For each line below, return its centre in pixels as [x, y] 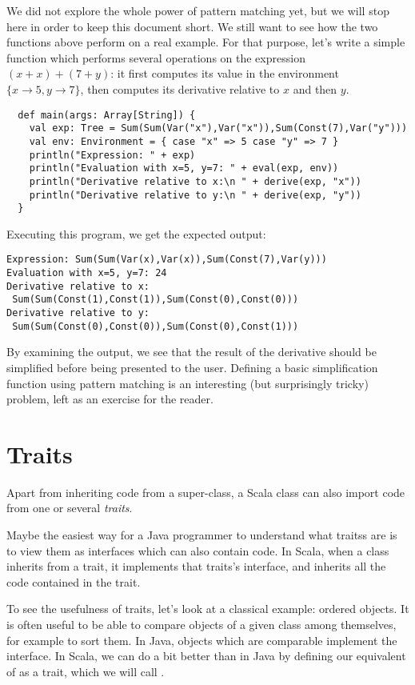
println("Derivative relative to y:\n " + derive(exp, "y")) [195, 195]
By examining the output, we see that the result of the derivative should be [192, 352]
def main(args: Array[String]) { [107, 115]
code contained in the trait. [74, 581]
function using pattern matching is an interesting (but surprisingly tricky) [188, 383]
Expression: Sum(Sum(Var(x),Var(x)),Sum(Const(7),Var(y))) [167, 260]
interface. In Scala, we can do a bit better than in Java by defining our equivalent [206, 656]
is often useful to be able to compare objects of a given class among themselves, [202, 624]
